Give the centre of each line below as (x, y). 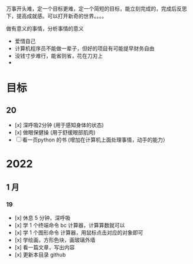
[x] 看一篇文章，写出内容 (45, 247)
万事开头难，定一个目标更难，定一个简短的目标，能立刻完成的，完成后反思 (97, 9)
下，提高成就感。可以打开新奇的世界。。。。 (57, 16)
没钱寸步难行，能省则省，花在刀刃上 (59, 56)
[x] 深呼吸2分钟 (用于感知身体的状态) (59, 125)
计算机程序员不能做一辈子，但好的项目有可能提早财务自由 (84, 48)
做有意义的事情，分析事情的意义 (45, 29)
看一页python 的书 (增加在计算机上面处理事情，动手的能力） (95, 140)
